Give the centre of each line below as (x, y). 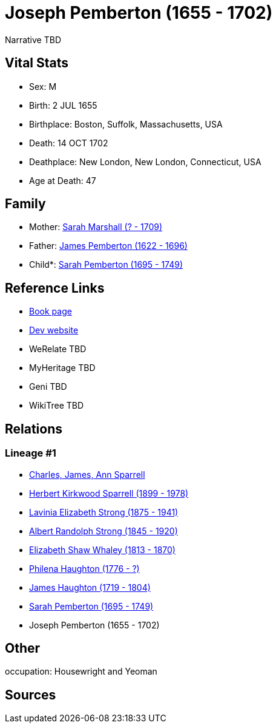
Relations (34, 429)
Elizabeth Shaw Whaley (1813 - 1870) (102, 549)
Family (25, 204)
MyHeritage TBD (62, 368)
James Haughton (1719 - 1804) (90, 587)
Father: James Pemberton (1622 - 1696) (108, 246)
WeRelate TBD (58, 349)
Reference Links (55, 288)
